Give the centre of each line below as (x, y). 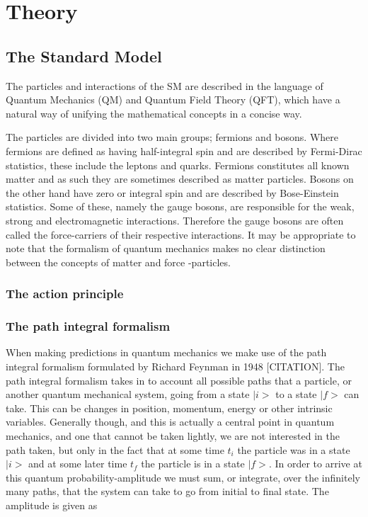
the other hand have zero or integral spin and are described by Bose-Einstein (172, 192)
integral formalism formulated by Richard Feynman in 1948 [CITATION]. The (175, 366)
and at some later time (78, 464)
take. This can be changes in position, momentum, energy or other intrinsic (169, 408)
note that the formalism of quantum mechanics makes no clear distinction (166, 248)
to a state (296, 394)
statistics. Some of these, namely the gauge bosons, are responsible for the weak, (180, 206)
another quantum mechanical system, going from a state (128, 394)
